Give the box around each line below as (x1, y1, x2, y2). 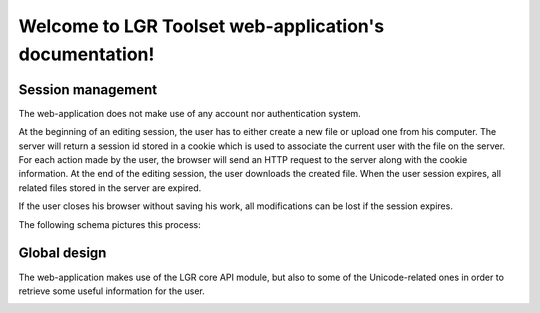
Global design (18, 245, 107, 262)
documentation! (18, 43, 155, 65)
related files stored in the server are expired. (18, 181, 202, 194)
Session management (18, 81, 158, 98)
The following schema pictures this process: (18, 218, 201, 230)
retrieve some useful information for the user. (18, 285, 205, 297)
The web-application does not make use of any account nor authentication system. (18, 107, 362, 119)
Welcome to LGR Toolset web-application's (18, 15, 385, 37)
